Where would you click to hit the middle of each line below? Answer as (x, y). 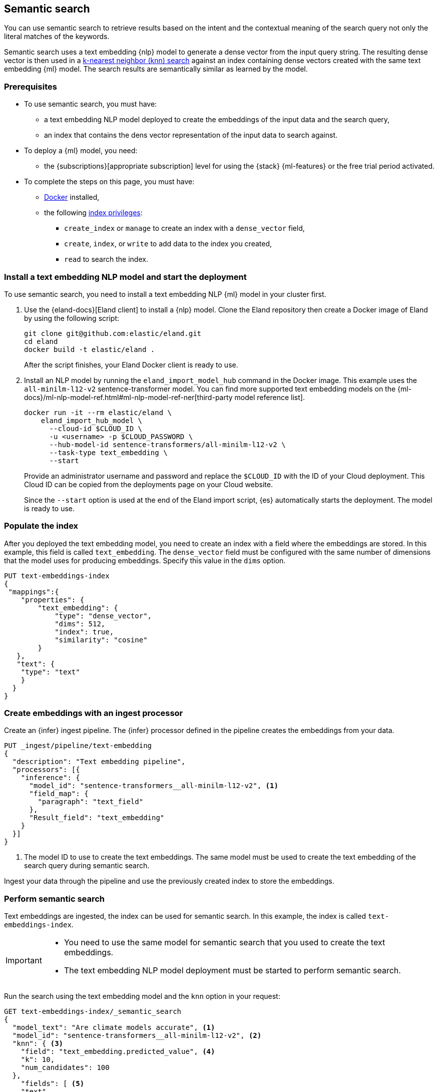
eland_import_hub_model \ (92, 420)
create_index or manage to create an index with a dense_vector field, (184, 228)
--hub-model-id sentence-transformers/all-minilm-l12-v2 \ (167, 444)
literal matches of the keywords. (57, 37)
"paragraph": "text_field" (91, 802)
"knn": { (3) (38, 1044)
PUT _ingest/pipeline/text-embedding (78, 746)
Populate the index (41, 526)
